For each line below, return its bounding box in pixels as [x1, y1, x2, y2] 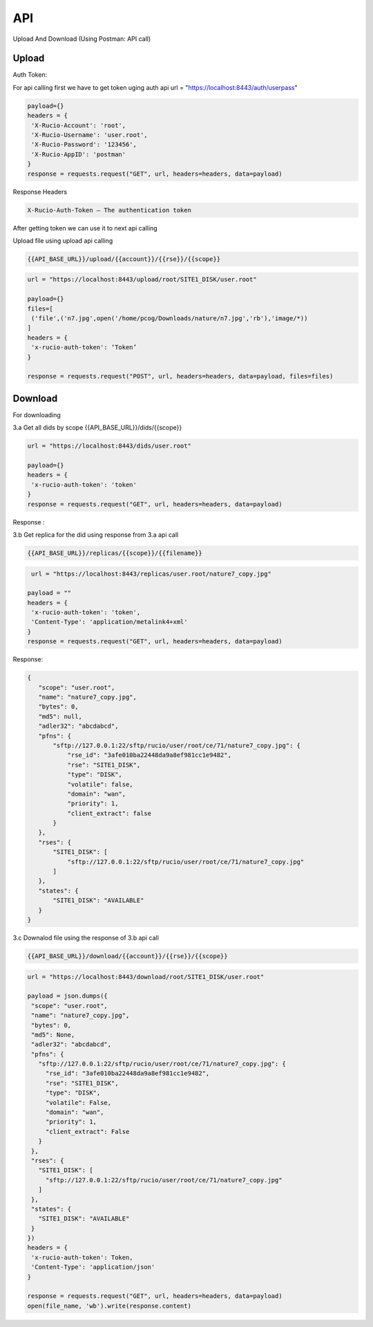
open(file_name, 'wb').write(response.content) [27, 1301, 191, 1310]
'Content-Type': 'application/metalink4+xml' [31, 618, 188, 626]
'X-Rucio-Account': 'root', [31, 121, 126, 129]
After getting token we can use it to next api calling [12, 223, 158, 232]
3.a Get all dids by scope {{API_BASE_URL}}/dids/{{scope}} [12, 423, 182, 432]
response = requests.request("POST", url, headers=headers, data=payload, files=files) [27, 372, 334, 381]
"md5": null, [38, 713, 83, 720]
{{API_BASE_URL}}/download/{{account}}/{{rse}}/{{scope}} [27, 952, 228, 960]
